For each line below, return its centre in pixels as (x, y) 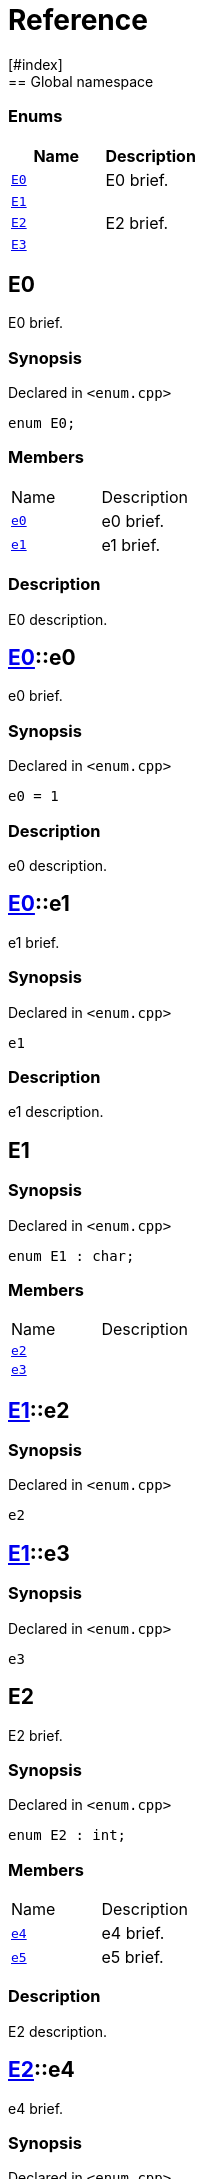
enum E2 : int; (67, 1835)
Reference (78, 20)
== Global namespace (81, 81)
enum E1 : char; (71, 1255)
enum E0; (42, 423)
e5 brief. (132, 1957)
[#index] (35, 64)
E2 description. (58, 2031)
